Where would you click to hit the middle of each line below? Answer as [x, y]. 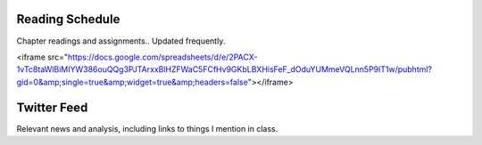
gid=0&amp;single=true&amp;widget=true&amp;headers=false [133, 82]
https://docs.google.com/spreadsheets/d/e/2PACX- [162, 57]
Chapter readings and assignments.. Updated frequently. [121, 41]
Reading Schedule [68, 19]
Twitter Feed [52, 107]
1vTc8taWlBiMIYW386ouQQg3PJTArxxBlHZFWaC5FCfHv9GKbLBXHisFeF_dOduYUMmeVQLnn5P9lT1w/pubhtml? [224, 69]
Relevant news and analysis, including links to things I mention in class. [147, 128]
